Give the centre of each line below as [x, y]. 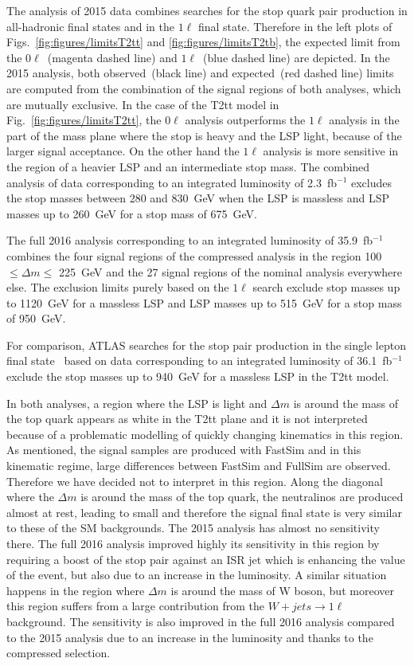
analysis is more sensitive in [331, 151]
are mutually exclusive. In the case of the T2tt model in [143, 104]
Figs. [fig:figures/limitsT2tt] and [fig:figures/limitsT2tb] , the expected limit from [203, 42]
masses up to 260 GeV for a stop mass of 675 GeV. [132, 213]
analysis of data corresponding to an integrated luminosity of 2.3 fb [172, 182]
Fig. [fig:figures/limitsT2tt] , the [84, 120]
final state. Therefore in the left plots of [295, 26]
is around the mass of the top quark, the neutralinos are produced [242, 497]
